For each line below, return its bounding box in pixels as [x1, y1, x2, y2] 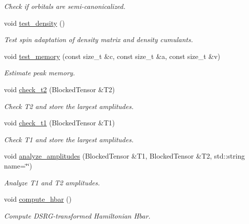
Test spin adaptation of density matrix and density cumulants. [4, 34, 193, 45]
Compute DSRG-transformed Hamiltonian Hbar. [4, 210, 151, 221]
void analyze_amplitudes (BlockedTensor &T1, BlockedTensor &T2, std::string [4, 151, 245, 161]
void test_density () [4, 17, 65, 28]
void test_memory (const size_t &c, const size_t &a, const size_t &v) [4, 51, 221, 61]
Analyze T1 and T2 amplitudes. [4, 177, 100, 187]
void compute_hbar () [4, 194, 72, 204]
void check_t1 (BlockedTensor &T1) [4, 117, 115, 128]
